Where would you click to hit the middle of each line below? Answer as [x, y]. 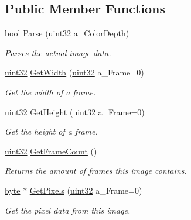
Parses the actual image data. [58, 52]
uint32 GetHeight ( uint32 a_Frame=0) [75, 111]
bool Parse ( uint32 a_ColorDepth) [67, 33]
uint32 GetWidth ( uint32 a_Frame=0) [74, 72]
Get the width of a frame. [50, 92]
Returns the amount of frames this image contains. [96, 171]
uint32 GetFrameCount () [51, 151]
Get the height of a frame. [51, 131]
